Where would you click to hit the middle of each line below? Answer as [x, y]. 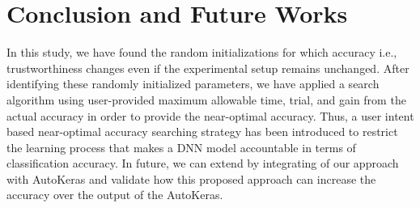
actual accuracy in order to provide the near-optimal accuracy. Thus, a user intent [210, 115]
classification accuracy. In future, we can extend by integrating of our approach [203, 163]
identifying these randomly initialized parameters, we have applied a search [193, 84]
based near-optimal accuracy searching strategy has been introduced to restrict [202, 132]
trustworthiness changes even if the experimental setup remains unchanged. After [208, 68]
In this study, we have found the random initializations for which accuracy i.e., [202, 52]
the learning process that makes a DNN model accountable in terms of [181, 147]
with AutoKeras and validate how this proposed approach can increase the [191, 178]
